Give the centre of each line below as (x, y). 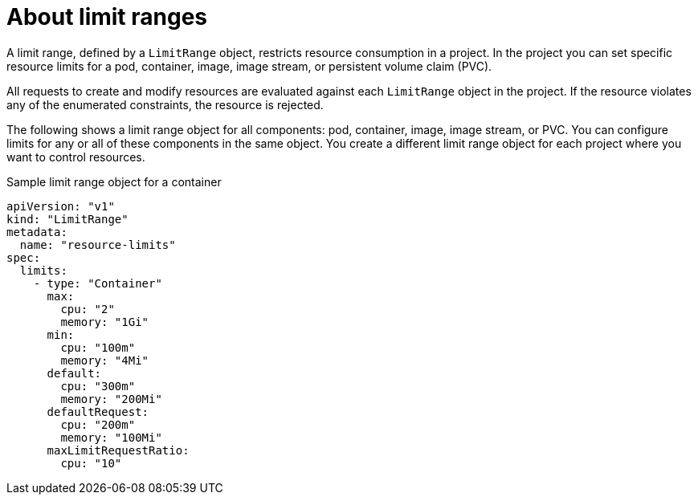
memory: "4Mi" (105, 360)
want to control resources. (76, 157)
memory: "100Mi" (111, 437)
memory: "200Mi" (111, 399)
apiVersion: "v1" (61, 206)
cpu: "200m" (98, 424)
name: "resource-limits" (98, 244)
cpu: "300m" (98, 386)
